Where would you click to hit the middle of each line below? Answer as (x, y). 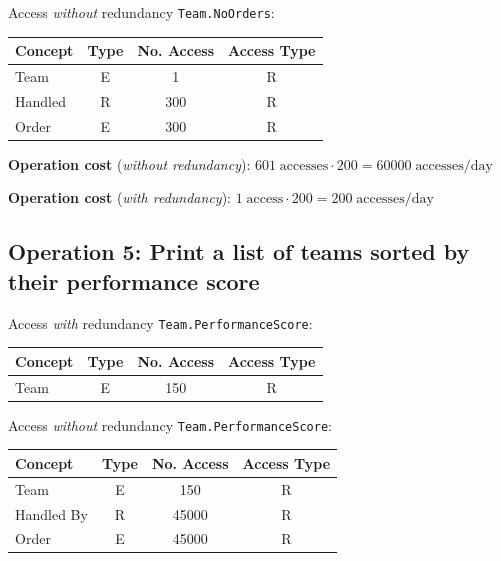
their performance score (134, 280)
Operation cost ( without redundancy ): (129, 163)
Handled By (51, 513)
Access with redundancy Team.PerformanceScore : (160, 322)
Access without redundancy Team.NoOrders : (141, 12)
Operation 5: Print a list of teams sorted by (239, 251)
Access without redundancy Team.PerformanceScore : (170, 424)
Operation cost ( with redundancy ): (119, 197)
